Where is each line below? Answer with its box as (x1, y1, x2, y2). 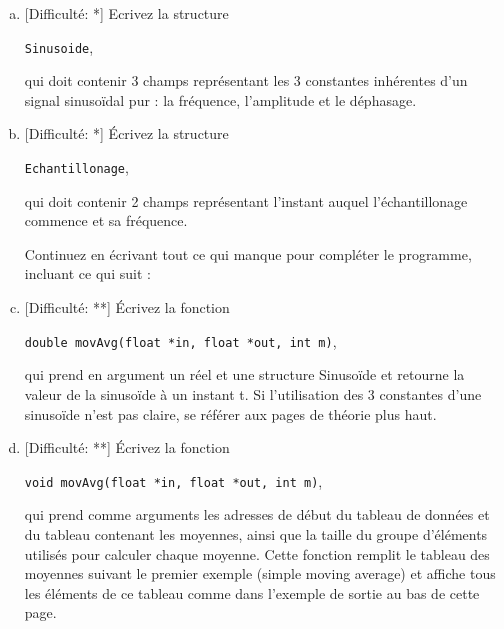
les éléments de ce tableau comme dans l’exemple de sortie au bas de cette (24, 582, 480, 603)
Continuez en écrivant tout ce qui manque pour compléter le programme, (24, 243, 472, 264)
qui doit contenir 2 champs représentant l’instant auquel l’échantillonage (24, 190, 468, 211)
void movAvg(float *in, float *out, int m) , (24, 470, 323, 491)
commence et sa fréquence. (24, 210, 188, 231)
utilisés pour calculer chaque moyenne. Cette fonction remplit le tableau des (24, 543, 490, 564)
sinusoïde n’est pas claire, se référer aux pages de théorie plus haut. (24, 403, 437, 424)
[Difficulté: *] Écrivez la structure (24, 123, 229, 144)
